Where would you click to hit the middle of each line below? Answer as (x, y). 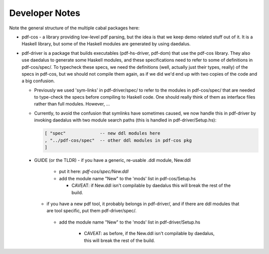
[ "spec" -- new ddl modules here (102, 133)
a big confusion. (38, 81)
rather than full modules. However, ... (72, 104)
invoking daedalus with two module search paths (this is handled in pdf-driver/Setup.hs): (125, 120)
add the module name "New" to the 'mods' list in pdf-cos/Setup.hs (128, 178)
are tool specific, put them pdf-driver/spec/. (92, 211)
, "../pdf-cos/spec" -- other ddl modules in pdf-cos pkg (118, 140)
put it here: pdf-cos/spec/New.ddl (94, 171)
